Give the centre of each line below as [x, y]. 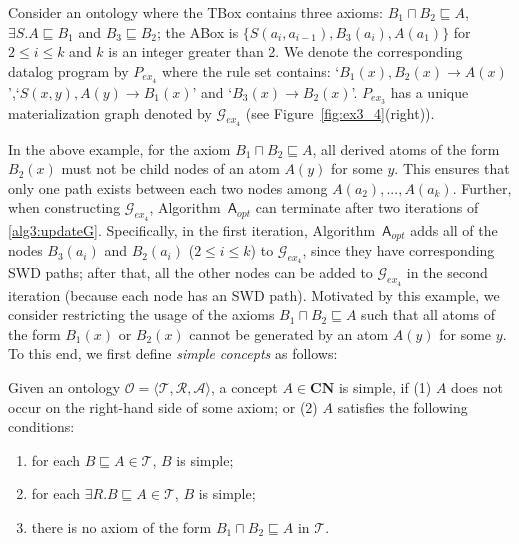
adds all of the [454, 229]
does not [477, 386]
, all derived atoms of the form [406, 148]
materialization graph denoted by [110, 112]
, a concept [244, 386]
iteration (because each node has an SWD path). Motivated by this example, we [254, 294]
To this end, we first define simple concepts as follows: [173, 353]
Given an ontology [64, 386]
